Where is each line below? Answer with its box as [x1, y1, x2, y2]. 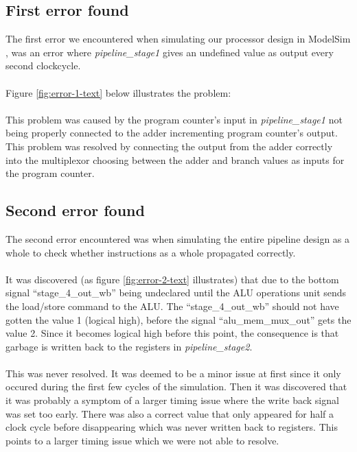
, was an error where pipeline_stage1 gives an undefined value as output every [5, 45, 334, 59]
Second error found [5, 200, 145, 221]
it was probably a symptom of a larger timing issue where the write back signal [5, 393, 339, 407]
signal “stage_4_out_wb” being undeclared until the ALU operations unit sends [5, 285, 347, 300]
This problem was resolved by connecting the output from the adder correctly [5, 139, 333, 153]
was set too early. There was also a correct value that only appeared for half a [5, 406, 334, 420]
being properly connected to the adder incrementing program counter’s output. [5, 126, 338, 140]
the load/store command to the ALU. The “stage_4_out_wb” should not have [5, 298, 339, 313]
